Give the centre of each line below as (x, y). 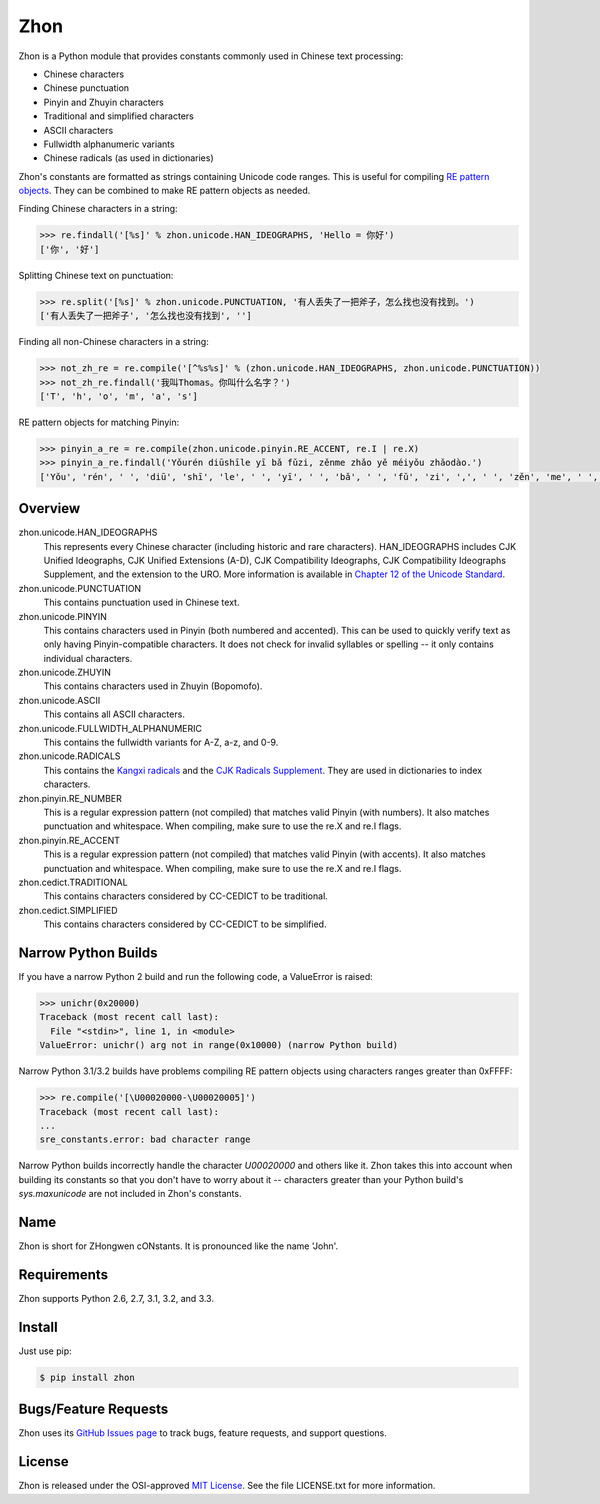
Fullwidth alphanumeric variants (109, 144)
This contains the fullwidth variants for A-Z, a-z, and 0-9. (161, 742)
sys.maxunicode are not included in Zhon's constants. (130, 1194)
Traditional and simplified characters (118, 116)
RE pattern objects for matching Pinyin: (99, 422)
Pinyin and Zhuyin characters (103, 102)
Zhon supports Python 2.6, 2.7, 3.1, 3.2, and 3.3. (116, 1298)
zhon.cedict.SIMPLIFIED (68, 910)
